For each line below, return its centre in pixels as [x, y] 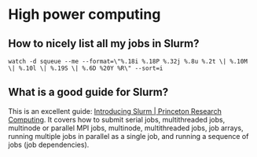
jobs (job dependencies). [49, 144]
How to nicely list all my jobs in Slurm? [104, 44]
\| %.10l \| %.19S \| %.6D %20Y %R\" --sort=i [86, 68]
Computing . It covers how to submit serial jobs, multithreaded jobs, [117, 119]
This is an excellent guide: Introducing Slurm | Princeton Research [115, 111]
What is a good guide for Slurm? [88, 92]
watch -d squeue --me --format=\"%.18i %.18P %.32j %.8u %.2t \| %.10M [128, 61]
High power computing [84, 15]
